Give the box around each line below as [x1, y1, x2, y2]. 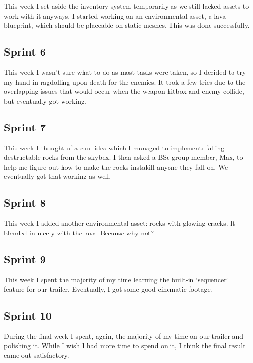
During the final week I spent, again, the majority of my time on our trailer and [4, 330, 244, 341]
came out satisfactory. [4, 350, 69, 360]
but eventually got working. [4, 95, 86, 106]
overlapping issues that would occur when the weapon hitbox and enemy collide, [4, 86, 244, 96]
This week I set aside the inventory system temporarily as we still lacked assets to [4, 1, 249, 11]
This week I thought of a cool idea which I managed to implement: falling [4, 142, 225, 152]
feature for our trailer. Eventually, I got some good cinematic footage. [4, 284, 212, 294]
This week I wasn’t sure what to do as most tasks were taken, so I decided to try [4, 66, 246, 77]
